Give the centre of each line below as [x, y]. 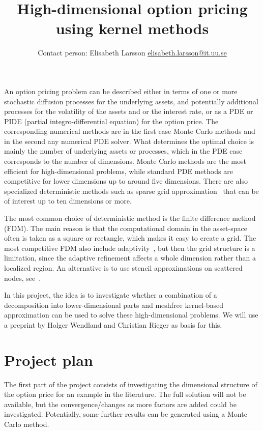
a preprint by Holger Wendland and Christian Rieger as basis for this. [113, 324]
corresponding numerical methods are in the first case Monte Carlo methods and [130, 131]
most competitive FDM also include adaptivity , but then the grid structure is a [130, 248]
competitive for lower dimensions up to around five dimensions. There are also [126, 181]
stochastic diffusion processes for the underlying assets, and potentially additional [131, 101]
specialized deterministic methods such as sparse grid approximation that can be [131, 191]
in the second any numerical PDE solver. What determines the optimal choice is [129, 141]
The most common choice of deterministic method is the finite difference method [130, 218]
